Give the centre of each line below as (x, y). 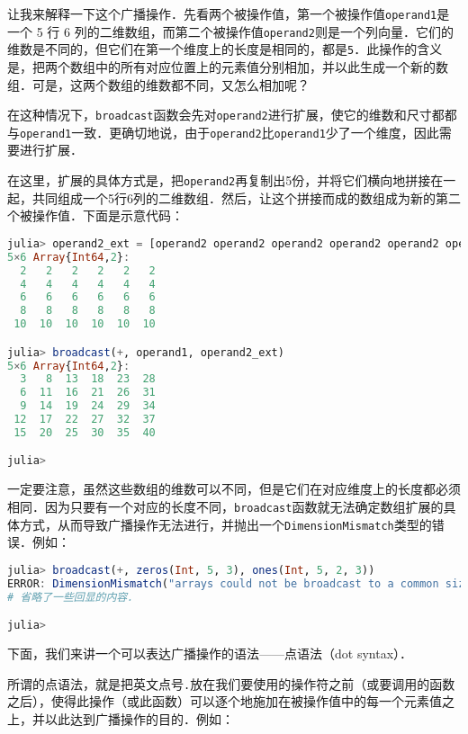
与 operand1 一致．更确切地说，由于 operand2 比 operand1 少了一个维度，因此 (223, 132)
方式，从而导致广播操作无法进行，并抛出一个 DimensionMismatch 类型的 (225, 524)
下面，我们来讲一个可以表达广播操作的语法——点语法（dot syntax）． (210, 653)
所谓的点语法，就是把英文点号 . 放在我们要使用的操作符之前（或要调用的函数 (231, 683)
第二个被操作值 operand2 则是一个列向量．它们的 (314, 31)
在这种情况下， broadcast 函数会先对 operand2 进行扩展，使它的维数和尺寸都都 (232, 115)
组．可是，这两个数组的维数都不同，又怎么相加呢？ (158, 84)
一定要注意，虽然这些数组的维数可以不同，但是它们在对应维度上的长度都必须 (234, 489)
